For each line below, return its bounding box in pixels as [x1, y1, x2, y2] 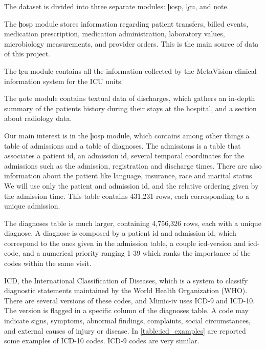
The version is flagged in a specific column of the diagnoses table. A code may [4, 305, 249, 316]
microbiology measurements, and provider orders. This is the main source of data [4, 38, 259, 49]
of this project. [4, 48, 50, 59]
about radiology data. [4, 113, 72, 124]
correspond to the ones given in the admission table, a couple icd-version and [4, 237, 246, 248]
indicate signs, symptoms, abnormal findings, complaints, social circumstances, [4, 315, 251, 326]
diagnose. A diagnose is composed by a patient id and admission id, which [4, 228, 236, 238]
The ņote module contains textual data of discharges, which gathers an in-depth [4, 93, 255, 104]
